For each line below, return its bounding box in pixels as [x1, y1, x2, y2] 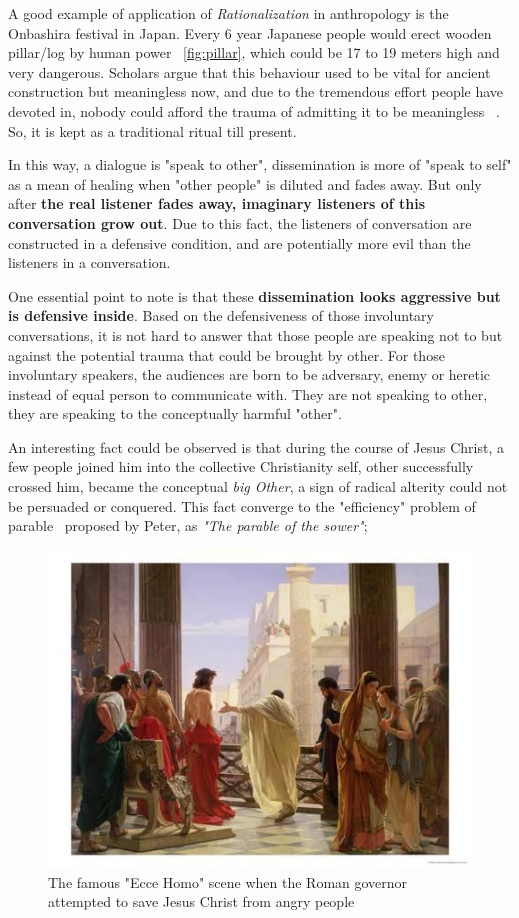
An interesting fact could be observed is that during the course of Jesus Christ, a [8, 436, 504, 457]
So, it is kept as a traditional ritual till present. [8, 120, 297, 141]
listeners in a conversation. [8, 252, 171, 273]
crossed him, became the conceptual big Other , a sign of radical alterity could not [8, 476, 508, 497]
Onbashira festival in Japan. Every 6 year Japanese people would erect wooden [8, 22, 492, 43]
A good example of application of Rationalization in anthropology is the [8, 3, 449, 23]
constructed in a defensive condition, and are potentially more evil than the [8, 232, 471, 253]
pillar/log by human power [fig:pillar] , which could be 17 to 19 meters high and [8, 42, 500, 63]
